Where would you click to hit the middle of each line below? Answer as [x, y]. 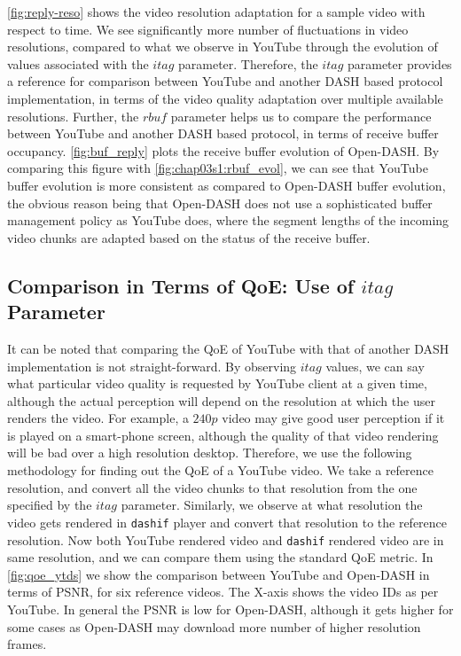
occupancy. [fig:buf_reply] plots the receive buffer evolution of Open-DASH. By [223, 150]
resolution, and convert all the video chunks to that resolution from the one [212, 487]
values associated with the [78, 63]
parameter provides [399, 63]
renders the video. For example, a [98, 418]
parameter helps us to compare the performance [301, 116]
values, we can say [375, 366]
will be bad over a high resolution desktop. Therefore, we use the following [210, 453]
